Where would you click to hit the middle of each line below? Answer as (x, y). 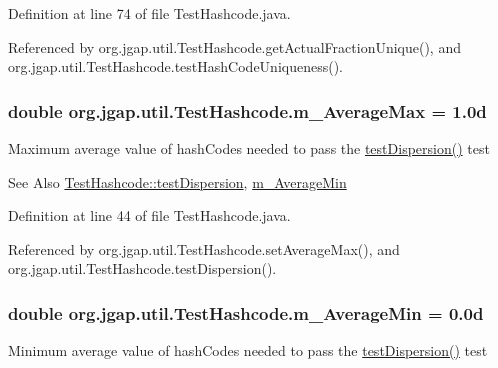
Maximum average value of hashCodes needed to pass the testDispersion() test (249, 148)
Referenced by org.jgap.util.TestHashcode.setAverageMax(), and (204, 248)
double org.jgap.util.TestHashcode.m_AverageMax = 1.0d (247, 110)
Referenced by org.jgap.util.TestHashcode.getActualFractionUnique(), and (234, 46)
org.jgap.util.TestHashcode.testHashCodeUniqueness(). (175, 66)
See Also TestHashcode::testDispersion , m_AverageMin (177, 181)
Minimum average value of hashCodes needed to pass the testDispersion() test (248, 350)
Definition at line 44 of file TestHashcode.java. (149, 215)
